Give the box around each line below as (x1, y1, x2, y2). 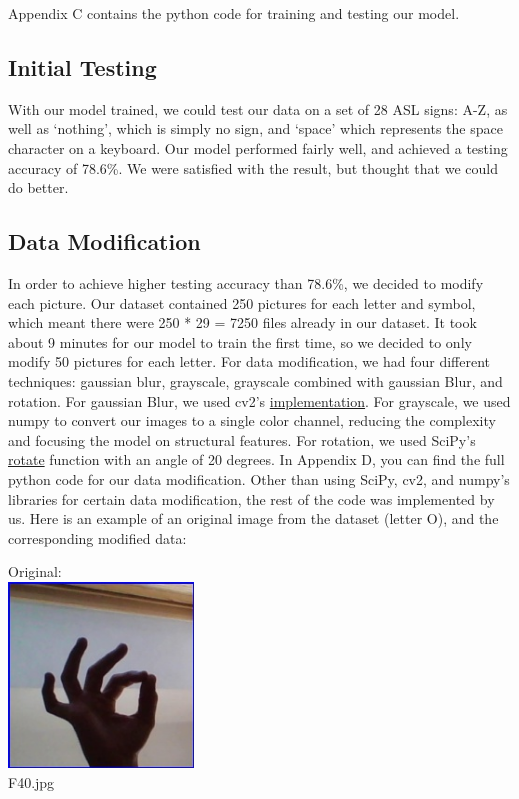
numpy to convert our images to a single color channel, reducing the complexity (8, 410, 496, 431)
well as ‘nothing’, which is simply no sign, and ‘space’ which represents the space (8, 118, 503, 139)
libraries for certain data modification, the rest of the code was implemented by (8, 488, 495, 509)
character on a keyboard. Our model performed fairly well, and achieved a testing (8, 137, 508, 158)
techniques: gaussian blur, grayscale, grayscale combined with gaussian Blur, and (8, 370, 503, 391)
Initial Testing (8, 51, 157, 82)
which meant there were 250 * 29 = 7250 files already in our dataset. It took (8, 312, 477, 333)
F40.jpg (8, 771, 55, 792)
